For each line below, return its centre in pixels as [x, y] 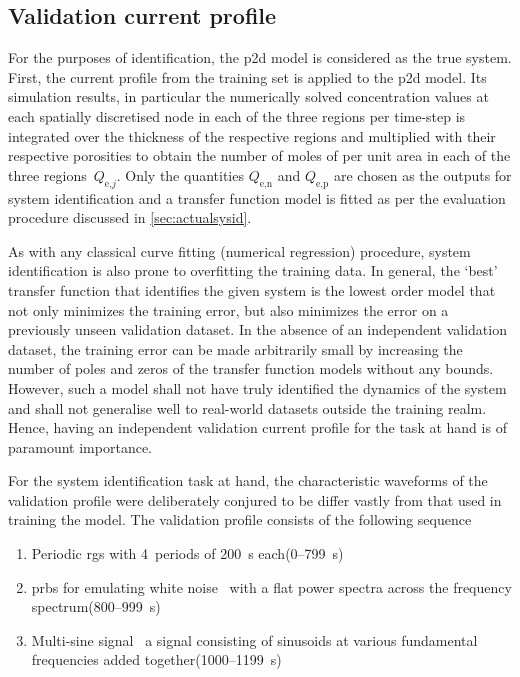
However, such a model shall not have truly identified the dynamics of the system [257, 387]
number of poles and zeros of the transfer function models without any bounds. [251, 368]
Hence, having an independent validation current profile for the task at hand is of [257, 427]
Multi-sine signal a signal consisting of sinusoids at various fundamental [254, 639]
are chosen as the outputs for [422, 174]
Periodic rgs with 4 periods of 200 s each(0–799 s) [187, 553]
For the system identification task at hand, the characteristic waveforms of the [248, 480]
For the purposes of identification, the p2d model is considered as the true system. [260, 57]
